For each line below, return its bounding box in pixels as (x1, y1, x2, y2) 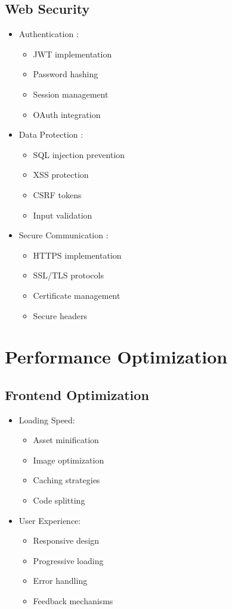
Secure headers (33, 309, 87, 322)
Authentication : (18, 28, 79, 40)
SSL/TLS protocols (33, 269, 104, 281)
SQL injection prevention (33, 148, 125, 160)
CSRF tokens (33, 188, 82, 201)
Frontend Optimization (5, 385, 149, 404)
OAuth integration (33, 108, 101, 120)
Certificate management (33, 289, 120, 301)
